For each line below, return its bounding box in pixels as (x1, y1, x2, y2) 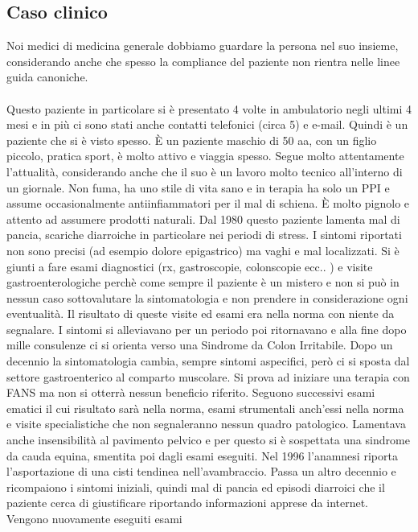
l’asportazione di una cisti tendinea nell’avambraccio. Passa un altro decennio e (6, 463, 396, 480)
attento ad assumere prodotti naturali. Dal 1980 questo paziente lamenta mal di (6, 210, 400, 227)
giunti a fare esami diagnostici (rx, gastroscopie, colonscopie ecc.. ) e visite (6, 258, 373, 274)
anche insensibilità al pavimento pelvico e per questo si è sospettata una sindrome (6, 431, 410, 448)
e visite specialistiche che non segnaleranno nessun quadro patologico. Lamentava (6, 415, 406, 432)
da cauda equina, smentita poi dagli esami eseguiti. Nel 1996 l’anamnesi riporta (6, 447, 398, 464)
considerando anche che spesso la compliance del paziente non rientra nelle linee (6, 52, 400, 69)
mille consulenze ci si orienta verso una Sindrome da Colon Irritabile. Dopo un (6, 336, 393, 353)
